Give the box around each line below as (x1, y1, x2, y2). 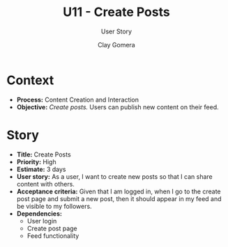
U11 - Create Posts (63, 4, 170, 20)
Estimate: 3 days (16, 165, 66, 173)
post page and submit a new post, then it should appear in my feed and (16, 194, 222, 202)
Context (6, 72, 54, 88)
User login (26, 216, 57, 225)
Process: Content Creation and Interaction (16, 95, 139, 104)
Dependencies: (16, 209, 62, 218)
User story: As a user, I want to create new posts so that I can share (16, 172, 213, 181)
